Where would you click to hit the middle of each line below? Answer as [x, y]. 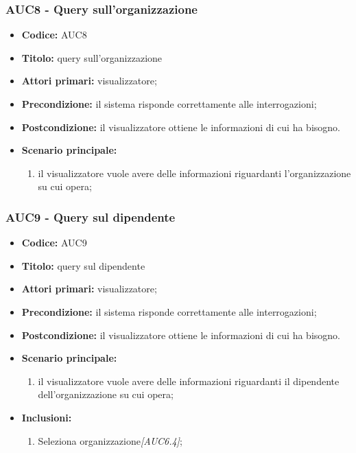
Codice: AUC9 [54, 243]
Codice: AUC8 [54, 35]
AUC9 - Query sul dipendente [91, 217]
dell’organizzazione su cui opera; [106, 394]
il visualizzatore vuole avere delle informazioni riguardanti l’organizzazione [194, 173]
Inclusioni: [47, 417]
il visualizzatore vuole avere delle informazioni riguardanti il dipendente [189, 381]
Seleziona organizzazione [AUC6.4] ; [110, 440]
